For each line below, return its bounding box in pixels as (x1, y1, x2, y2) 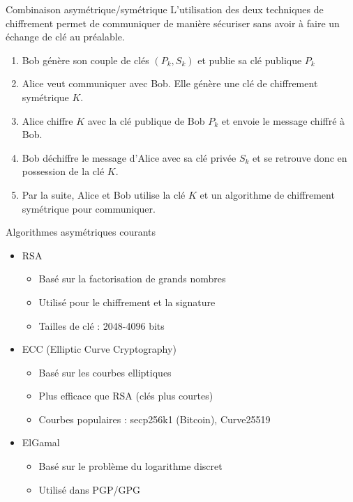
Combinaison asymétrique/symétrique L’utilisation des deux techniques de (6, 2, 324, 16)
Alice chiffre (22, 113, 73, 128)
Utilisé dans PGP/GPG (38, 482, 140, 496)
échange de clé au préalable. (6, 29, 125, 44)
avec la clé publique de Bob (87, 113, 205, 128)
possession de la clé (22, 164, 105, 178)
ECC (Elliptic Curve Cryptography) (22, 342, 176, 356)
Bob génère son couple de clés (22, 52, 149, 67)
